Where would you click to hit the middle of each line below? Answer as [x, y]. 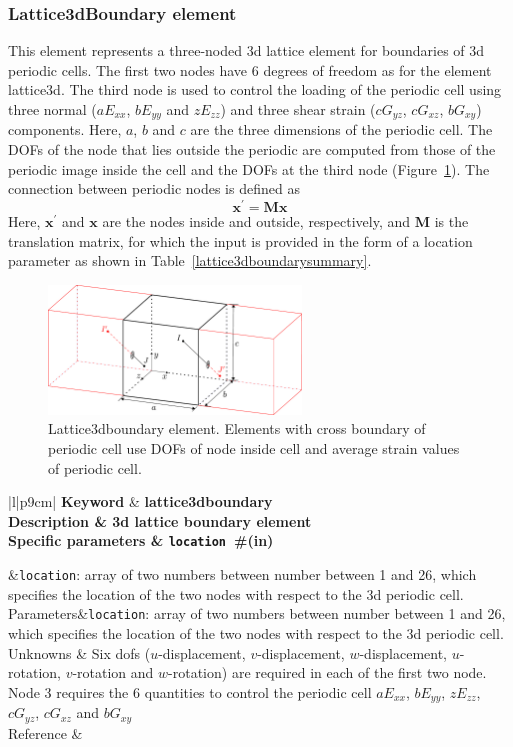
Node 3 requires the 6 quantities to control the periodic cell [190, 691]
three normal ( [52, 109]
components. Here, [65, 129]
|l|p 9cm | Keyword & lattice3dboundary [140, 501]
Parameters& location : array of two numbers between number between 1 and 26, [257, 613]
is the [451, 220]
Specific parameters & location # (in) [141, 540]
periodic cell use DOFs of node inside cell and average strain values [254, 448]
